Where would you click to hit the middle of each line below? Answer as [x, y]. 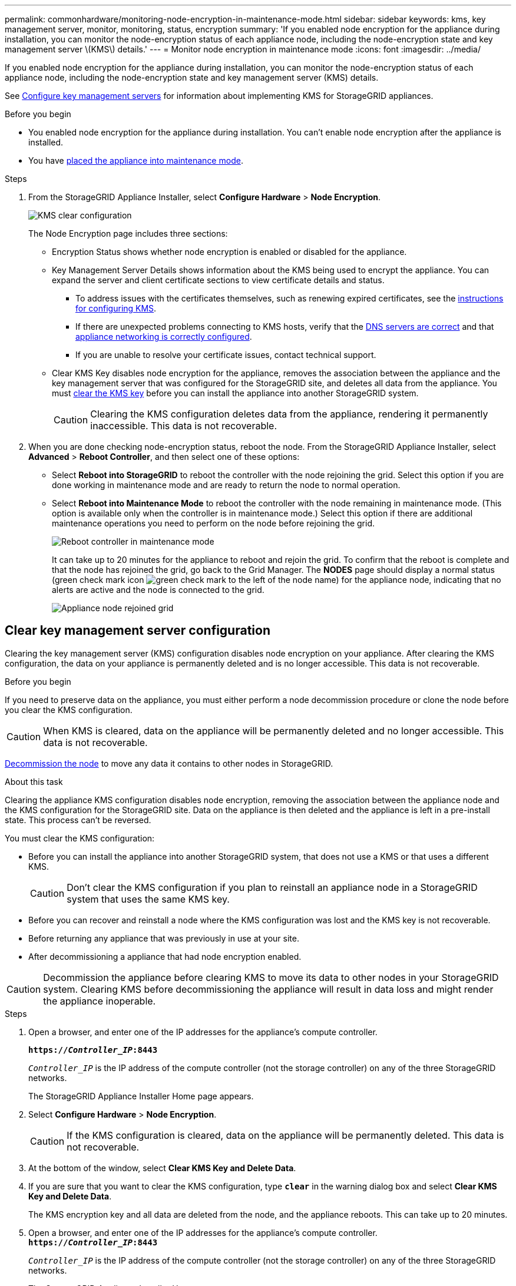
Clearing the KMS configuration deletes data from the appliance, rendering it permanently [289, 414]
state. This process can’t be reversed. [78, 820]
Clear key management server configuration [138, 631]
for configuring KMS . [116, 308]
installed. [46, 142]
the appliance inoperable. [100, 1001]
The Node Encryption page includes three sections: [128, 233]
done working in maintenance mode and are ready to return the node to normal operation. [226, 485]
